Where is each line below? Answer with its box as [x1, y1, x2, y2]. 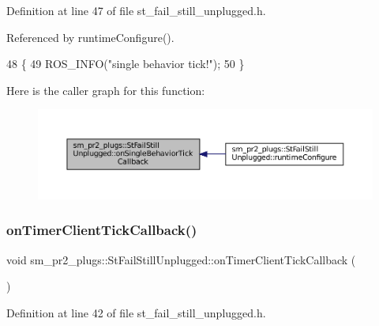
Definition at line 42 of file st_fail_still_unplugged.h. [6, 304, 266, 320]
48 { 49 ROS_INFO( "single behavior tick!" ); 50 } [6, 55, 245, 72]
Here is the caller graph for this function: [6, 81, 205, 98]
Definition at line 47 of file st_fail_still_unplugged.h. [6, 2, 266, 18]
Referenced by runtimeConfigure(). [6, 28, 174, 45]
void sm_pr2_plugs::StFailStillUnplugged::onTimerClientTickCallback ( [6, 251, 356, 267]
